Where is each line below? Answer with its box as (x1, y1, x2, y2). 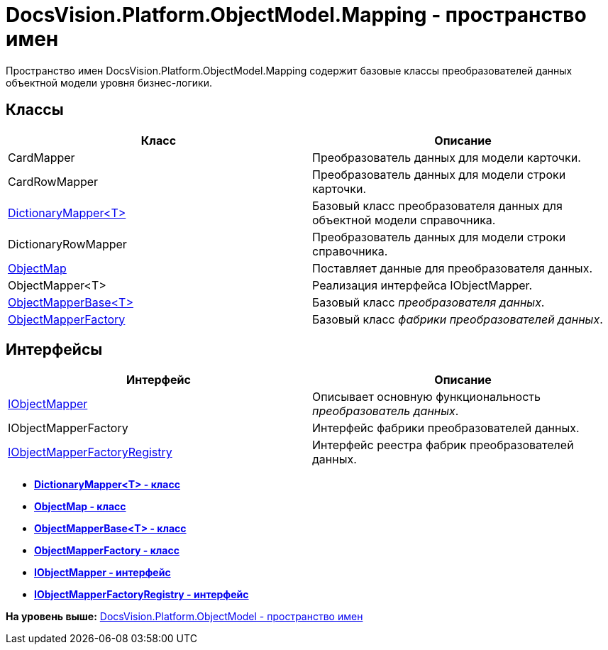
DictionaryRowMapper (8, 236, 127, 251)
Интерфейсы (6, 341, 103, 359)
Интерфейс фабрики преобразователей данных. (312, 421, 580, 436)
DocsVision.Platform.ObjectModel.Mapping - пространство (6, 3, 587, 27)
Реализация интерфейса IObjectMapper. (312, 277, 533, 292)
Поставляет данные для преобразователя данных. (312, 260, 592, 275)
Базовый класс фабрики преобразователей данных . (312, 312, 603, 326)
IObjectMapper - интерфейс (34, 566, 171, 579)
